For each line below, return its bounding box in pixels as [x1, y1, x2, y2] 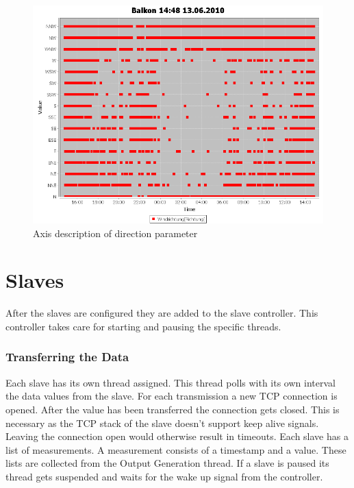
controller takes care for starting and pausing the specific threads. [5, 319, 281, 333]
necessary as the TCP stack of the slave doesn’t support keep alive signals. [5, 415, 319, 430]
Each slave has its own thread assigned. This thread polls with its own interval [5, 375, 336, 389]
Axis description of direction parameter [33, 225, 198, 240]
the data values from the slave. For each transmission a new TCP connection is [5, 389, 338, 403]
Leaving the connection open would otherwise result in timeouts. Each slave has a [5, 429, 349, 443]
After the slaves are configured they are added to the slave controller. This [5, 306, 318, 320]
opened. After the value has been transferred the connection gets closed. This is [5, 402, 340, 416]
